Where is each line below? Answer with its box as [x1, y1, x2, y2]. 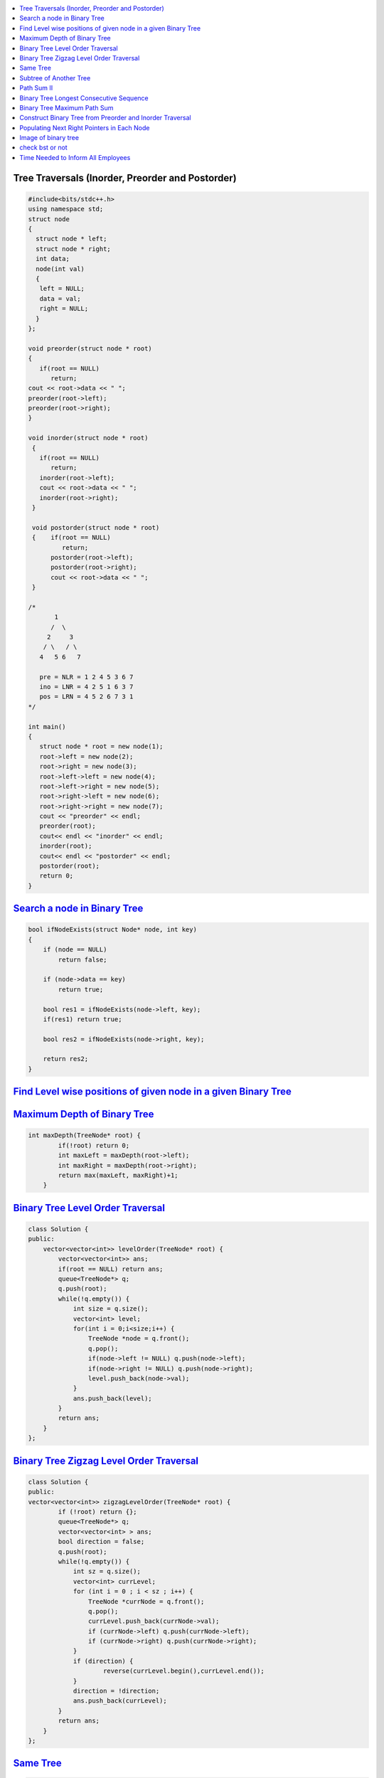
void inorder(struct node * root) [28, 434, 149, 442]
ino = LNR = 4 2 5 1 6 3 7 [39, 683, 134, 691]
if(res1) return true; [43, 1015, 122, 1023]
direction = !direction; [73, 1687, 160, 1696]
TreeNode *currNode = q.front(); [87, 1597, 205, 1605]
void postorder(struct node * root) [32, 523, 160, 531]
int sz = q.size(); [73, 1567, 142, 1575]
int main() [28, 723, 66, 730]
